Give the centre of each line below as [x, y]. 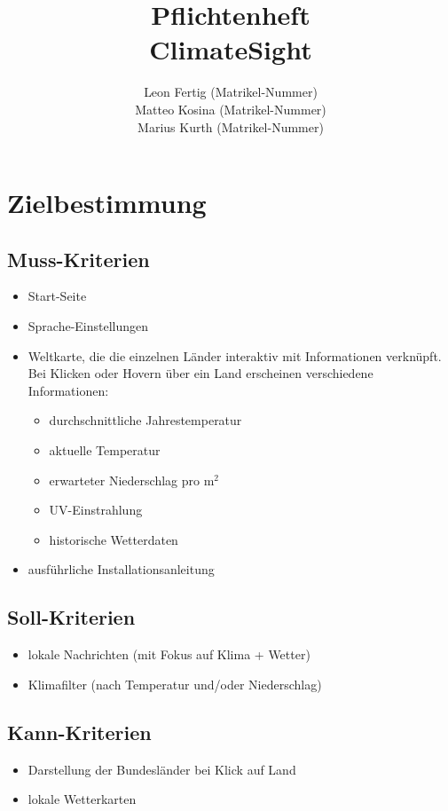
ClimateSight [231, 49]
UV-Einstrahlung [96, 510]
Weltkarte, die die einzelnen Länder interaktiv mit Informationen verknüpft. [235, 355]
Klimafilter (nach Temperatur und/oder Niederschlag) [175, 684]
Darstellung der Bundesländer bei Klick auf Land [162, 769]
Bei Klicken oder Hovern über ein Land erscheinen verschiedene [200, 373]
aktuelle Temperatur [105, 450]
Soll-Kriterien [71, 617]
